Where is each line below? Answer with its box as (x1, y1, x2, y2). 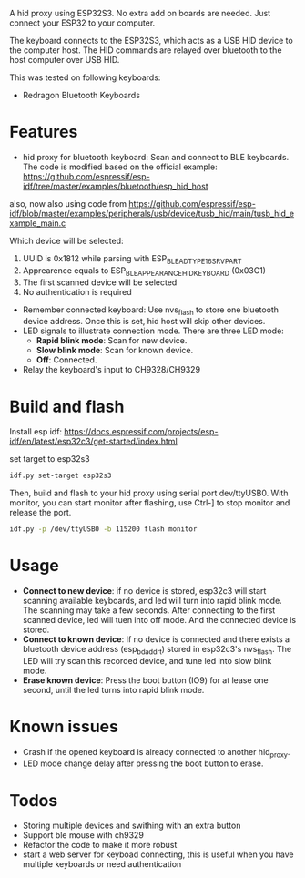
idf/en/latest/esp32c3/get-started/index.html (9, 436, 178, 447)
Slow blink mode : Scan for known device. (36, 345, 194, 356)
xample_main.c (9, 218, 66, 229)
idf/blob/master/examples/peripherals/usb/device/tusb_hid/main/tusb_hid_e (9, 208, 294, 219)
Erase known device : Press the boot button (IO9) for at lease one (22, 674, 269, 686)
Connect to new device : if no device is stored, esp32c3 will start (22, 585, 267, 596)
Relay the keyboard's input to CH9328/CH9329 (22, 364, 201, 375)
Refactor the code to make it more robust (22, 840, 178, 851)
